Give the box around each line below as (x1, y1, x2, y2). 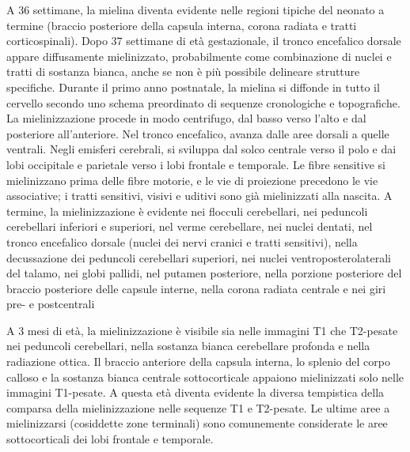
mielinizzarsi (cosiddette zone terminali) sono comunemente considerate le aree (6, 415, 388, 431)
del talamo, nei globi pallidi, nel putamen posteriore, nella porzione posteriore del (6, 265, 402, 281)
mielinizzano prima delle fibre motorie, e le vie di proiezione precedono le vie (6, 171, 378, 188)
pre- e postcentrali (6, 296, 95, 312)
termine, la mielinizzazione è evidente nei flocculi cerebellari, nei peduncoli (6, 202, 368, 219)
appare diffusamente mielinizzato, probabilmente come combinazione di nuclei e (6, 47, 392, 64)
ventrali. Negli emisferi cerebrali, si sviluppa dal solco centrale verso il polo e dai (6, 141, 397, 157)
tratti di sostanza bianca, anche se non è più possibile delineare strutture (6, 63, 360, 80)
